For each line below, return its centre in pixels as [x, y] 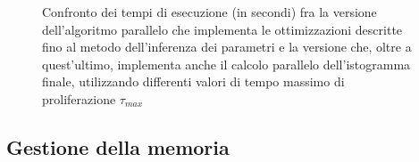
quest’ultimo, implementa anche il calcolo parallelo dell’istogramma [226, 64]
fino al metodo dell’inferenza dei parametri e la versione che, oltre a [227, 47]
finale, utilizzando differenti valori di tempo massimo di [193, 81]
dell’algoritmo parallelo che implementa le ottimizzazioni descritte [222, 29]
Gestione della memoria [118, 146]
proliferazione [79, 98]
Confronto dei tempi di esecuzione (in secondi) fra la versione [209, 12]
